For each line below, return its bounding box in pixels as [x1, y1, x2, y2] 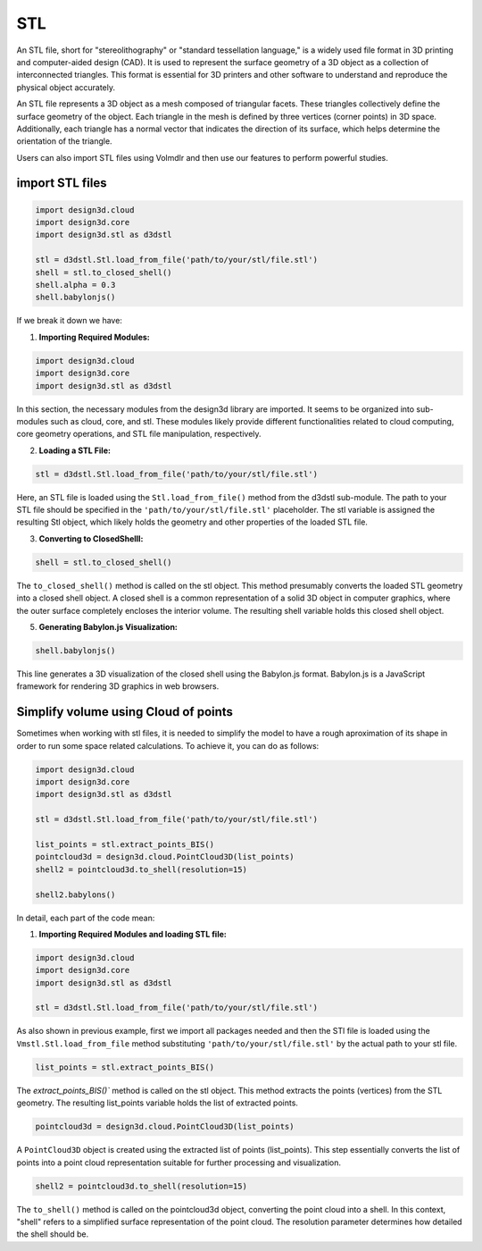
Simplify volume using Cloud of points [16, 704, 234, 719]
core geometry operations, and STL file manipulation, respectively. [16, 429, 262, 440]
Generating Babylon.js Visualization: [38, 621, 179, 632]
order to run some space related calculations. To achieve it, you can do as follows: [16, 740, 320, 751]
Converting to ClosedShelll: [38, 533, 144, 544]
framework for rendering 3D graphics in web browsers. [16, 681, 220, 692]
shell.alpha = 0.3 [35, 280, 116, 290]
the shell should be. [16, 1229, 89, 1239]
